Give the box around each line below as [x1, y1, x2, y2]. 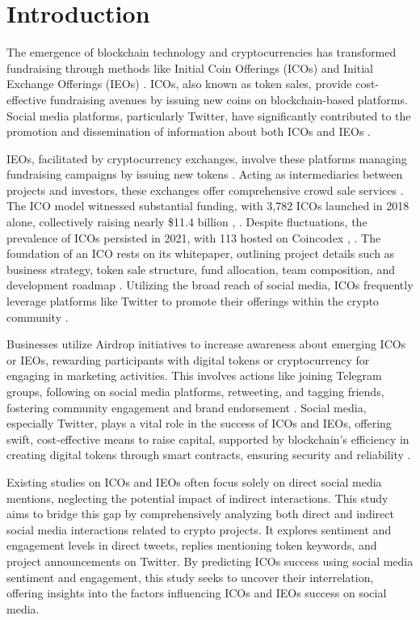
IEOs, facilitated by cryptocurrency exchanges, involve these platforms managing [6, 150, 407, 167]
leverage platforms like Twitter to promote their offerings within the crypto [6, 293, 379, 310]
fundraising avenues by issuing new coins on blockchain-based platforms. [50, 91, 408, 108]
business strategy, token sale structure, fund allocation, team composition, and [6, 260, 395, 277]
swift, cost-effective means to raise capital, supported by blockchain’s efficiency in [6, 430, 409, 447]
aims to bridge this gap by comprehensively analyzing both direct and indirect [6, 505, 394, 522]
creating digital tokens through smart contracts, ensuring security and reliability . [6, 446, 411, 463]
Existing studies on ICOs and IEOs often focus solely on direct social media [6, 473, 382, 490]
